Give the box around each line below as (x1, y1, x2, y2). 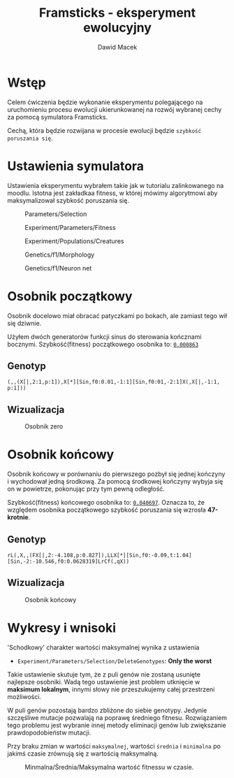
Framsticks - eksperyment (38, 5, 196, 21)
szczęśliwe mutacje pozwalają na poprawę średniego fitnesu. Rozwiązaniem (7, 713, 227, 721)
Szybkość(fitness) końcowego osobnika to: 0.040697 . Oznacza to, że (7, 498, 205, 507)
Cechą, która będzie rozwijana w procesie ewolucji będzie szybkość (7, 126, 201, 134)
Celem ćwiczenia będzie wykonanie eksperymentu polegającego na (7, 98, 203, 106)
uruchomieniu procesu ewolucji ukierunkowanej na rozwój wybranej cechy (7, 105, 222, 113)
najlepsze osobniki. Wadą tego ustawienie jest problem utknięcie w (7, 677, 200, 686)
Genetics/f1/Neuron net (24, 264, 92, 272)
